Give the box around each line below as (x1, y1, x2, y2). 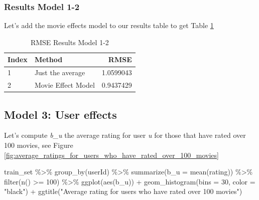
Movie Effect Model (34, 80, 95, 90)
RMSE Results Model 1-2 (30, 37, 109, 47)
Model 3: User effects (4, 106, 117, 122)
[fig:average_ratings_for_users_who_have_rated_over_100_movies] (4, 149, 219, 160)
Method (34, 54, 63, 65)
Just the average (34, 67, 85, 78)
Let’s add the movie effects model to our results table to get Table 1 (4, 20, 214, 31)
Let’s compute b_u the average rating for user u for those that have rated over (4, 130, 246, 140)
